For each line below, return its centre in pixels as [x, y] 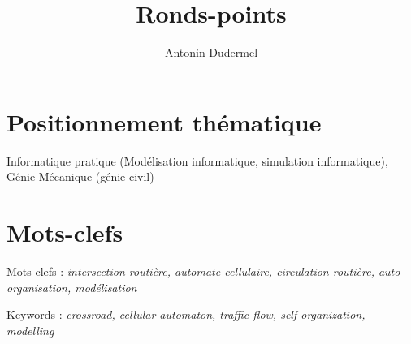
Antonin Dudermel [211, 52]
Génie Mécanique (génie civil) [80, 176]
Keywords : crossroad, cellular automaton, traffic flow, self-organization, [186, 314]
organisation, [39, 287]
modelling [30, 330]
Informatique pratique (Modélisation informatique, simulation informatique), [197, 160]
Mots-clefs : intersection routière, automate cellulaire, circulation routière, [190, 271]
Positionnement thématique [164, 121]
